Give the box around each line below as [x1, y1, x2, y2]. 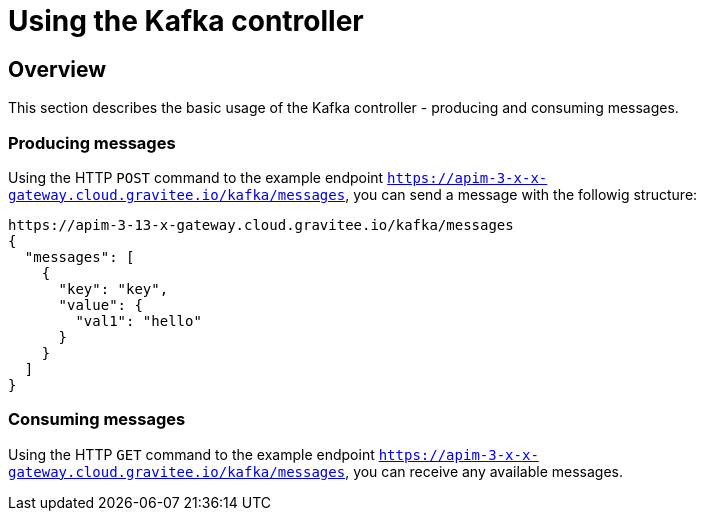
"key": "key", [58, 280, 169, 297]
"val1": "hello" [75, 312, 202, 329]
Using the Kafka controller [8, 4, 364, 38]
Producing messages [8, 132, 176, 153]
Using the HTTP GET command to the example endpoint [8, 445, 375, 463]
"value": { [58, 296, 143, 313]
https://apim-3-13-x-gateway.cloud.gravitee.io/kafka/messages [8, 216, 514, 233]
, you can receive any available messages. [345, 462, 623, 480]
